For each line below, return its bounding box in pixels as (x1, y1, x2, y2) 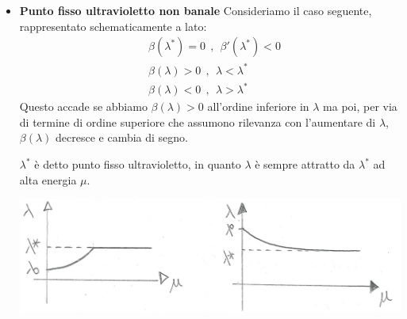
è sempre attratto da (255, 156, 355, 173)
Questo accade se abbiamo (19, 98, 148, 115)
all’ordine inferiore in (207, 98, 309, 115)
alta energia (19, 171, 77, 188)
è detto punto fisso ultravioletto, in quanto (34, 156, 241, 173)
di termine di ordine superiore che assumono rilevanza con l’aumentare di (19, 113, 376, 130)
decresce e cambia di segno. (56, 129, 189, 146)
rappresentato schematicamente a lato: (19, 17, 207, 34)
